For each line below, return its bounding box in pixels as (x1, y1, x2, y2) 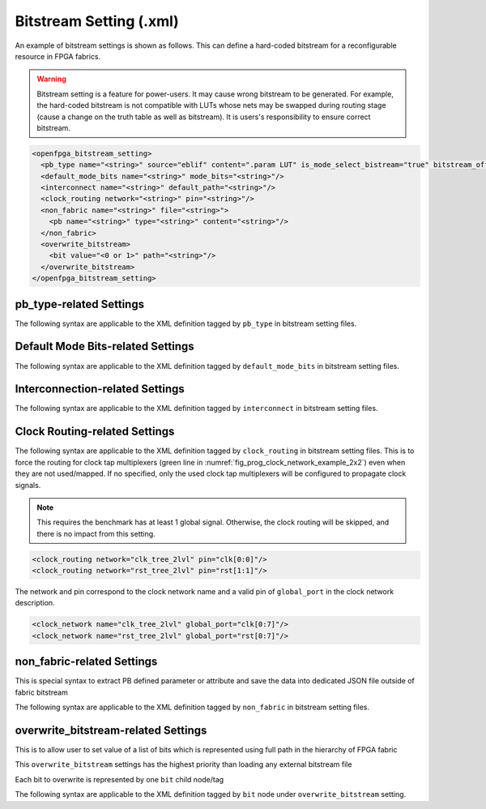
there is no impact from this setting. (36, 529, 156, 538)
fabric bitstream (15, 687, 68, 697)
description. (15, 598, 56, 608)
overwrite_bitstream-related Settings (15, 723, 207, 737)
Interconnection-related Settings (15, 382, 185, 396)
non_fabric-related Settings (15, 655, 158, 669)
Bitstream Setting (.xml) (15, 12, 180, 30)
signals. (15, 480, 41, 490)
